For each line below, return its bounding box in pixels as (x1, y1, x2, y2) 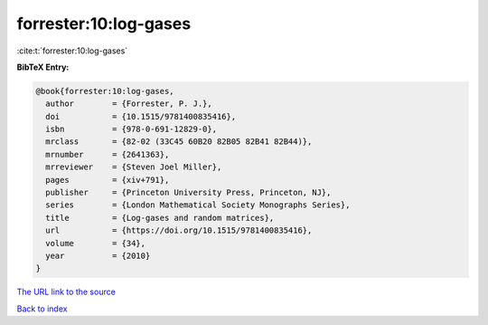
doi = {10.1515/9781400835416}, (45, 111, 237, 121)
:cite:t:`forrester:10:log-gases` (16, 45, 128, 56)
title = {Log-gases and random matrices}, (45, 213, 275, 223)
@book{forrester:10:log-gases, (35, 86, 175, 96)
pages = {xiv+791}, (45, 175, 170, 185)
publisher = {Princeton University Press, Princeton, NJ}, (45, 187, 332, 198)
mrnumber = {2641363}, (45, 149, 170, 159)
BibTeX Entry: (16, 62, 70, 72)
